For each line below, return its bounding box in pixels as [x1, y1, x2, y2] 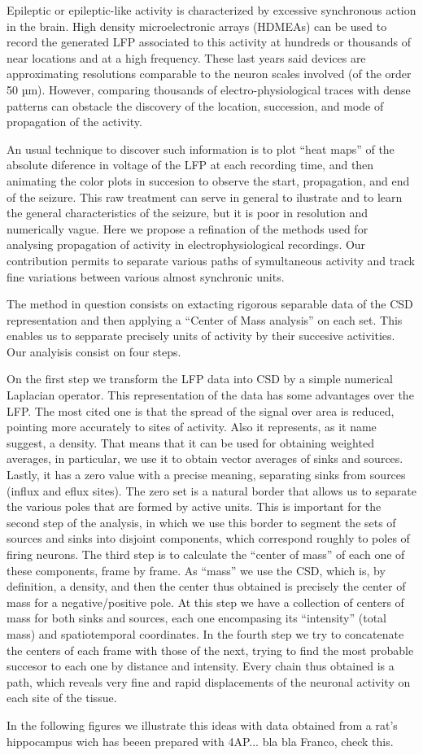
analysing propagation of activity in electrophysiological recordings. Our [7, 236, 366, 253]
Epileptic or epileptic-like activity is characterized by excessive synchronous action [7, 2, 416, 18]
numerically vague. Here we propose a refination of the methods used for [7, 220, 368, 237]
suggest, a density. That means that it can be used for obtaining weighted [7, 434, 374, 451]
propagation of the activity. [7, 113, 142, 130]
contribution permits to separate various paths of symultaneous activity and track [7, 251, 415, 268]
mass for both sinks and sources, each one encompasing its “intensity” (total [7, 609, 387, 626]
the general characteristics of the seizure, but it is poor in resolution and [7, 204, 368, 221]
